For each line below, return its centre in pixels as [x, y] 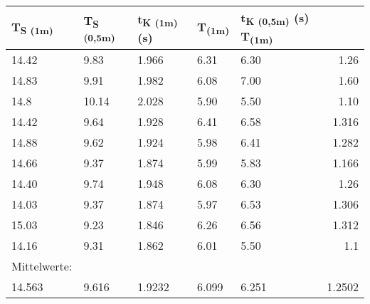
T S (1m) [32, 28]
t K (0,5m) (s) [275, 19]
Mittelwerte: [42, 266]
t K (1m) [158, 20]
